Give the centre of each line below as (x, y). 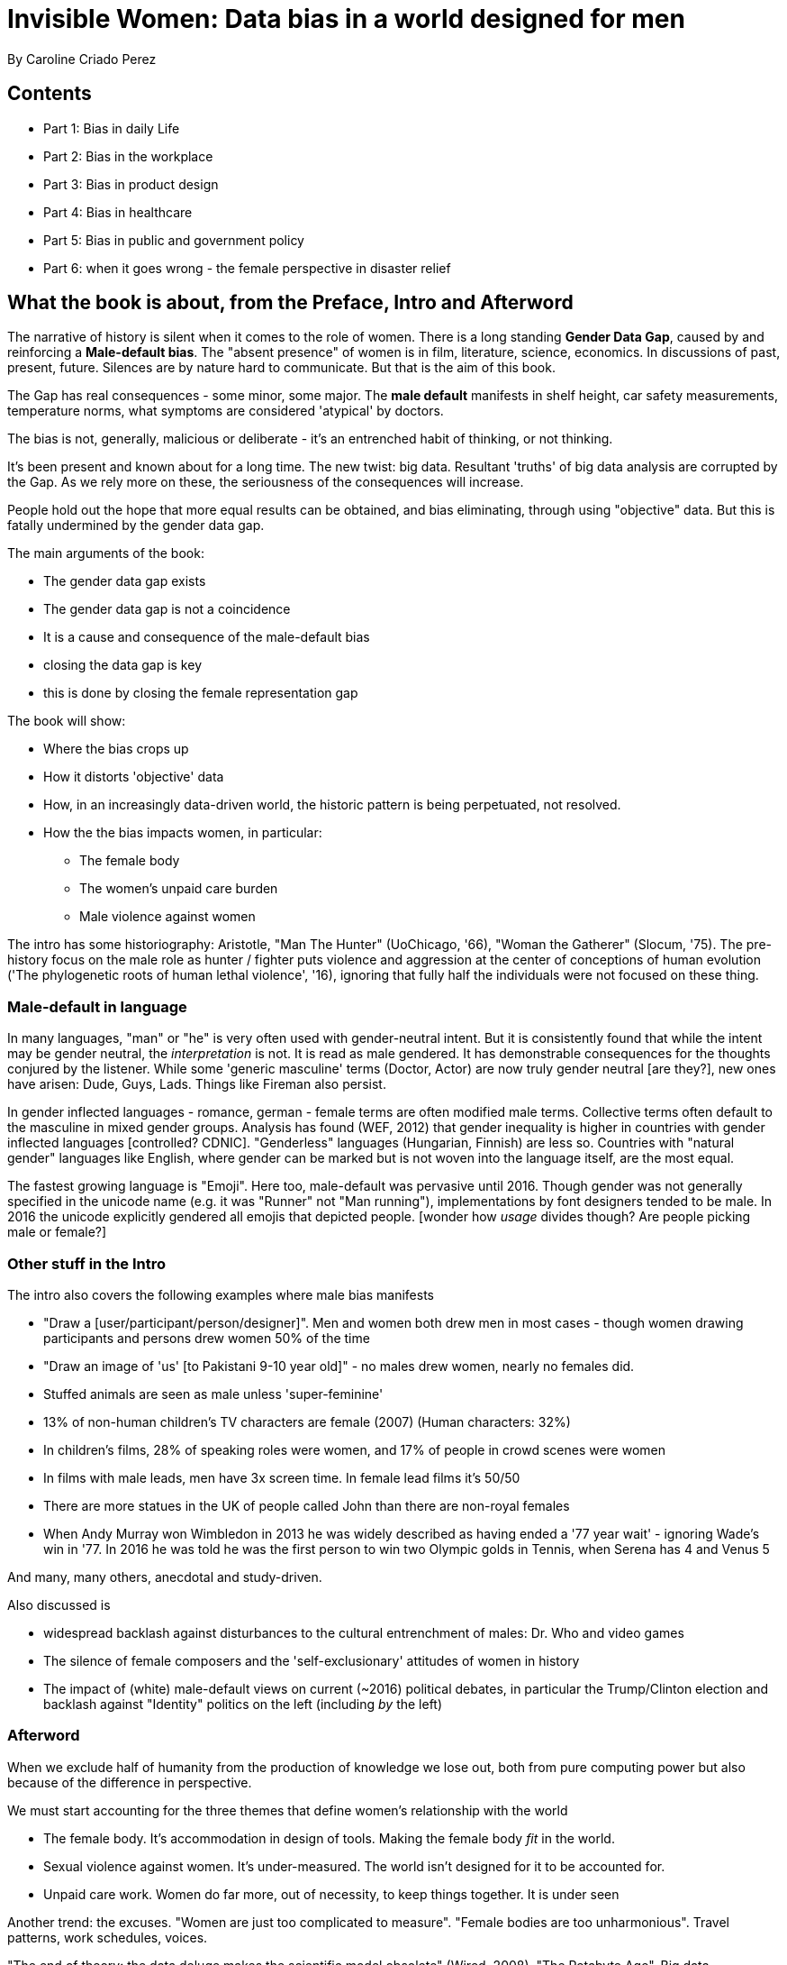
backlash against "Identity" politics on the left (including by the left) (243, 1704)
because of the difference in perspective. (130, 1782)
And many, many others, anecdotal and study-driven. (165, 1577)
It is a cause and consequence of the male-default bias (207, 637)
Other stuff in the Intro (87, 1263)
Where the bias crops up (116, 749)
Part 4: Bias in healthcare (118, 212)
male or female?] (57, 1232)
